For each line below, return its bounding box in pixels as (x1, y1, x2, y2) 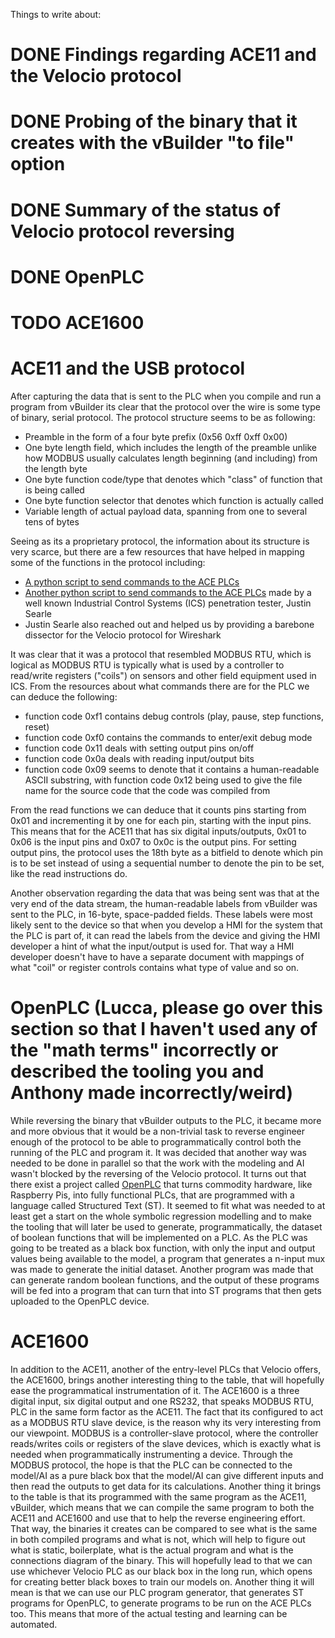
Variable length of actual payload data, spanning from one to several (24, 505, 308, 517)
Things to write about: (10, 9, 102, 20)
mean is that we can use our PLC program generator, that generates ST (10, 1586, 305, 1598)
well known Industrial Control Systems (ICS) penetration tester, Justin (24, 597, 312, 609)
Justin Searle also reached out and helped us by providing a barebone (24, 618, 315, 630)
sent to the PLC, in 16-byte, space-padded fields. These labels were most (10, 908, 313, 920)
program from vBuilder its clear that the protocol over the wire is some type (10, 400, 321, 413)
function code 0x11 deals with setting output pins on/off (24, 742, 255, 754)
